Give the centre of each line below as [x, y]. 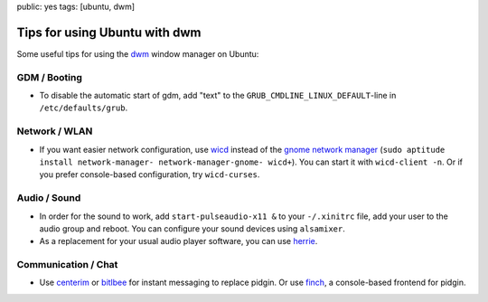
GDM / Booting [50, 77]
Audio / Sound [49, 198]
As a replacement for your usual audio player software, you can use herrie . [178, 241]
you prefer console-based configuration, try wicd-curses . [150, 175]
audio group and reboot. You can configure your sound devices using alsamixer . [192, 228]
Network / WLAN [55, 131]
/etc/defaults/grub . [84, 108]
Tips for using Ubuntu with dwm [109, 32]
